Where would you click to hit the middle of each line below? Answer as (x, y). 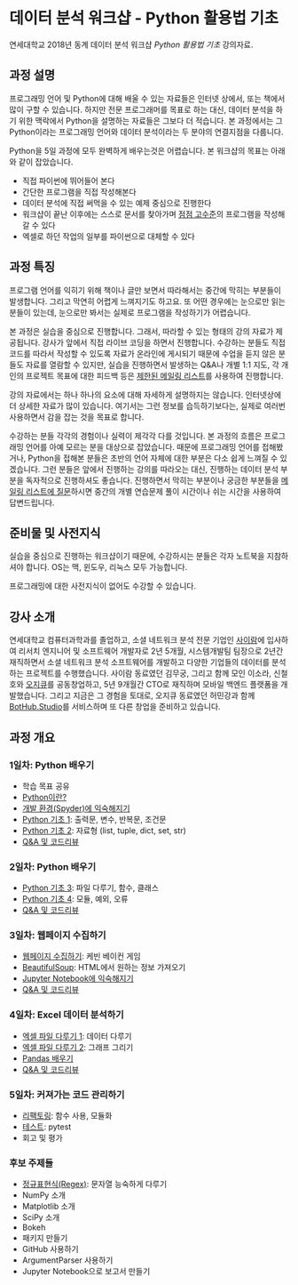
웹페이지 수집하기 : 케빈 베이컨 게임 (81, 956)
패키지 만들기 (45, 1238)
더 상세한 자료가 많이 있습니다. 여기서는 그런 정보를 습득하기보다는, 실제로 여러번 (148, 406)
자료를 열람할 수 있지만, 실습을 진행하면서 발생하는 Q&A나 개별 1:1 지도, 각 (152, 365)
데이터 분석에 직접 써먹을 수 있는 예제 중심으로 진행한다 (117, 203)
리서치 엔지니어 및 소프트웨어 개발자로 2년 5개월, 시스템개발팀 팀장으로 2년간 (151, 651)
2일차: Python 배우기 (52, 866)
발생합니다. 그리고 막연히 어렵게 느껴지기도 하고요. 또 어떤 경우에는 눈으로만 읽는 (148, 301)
